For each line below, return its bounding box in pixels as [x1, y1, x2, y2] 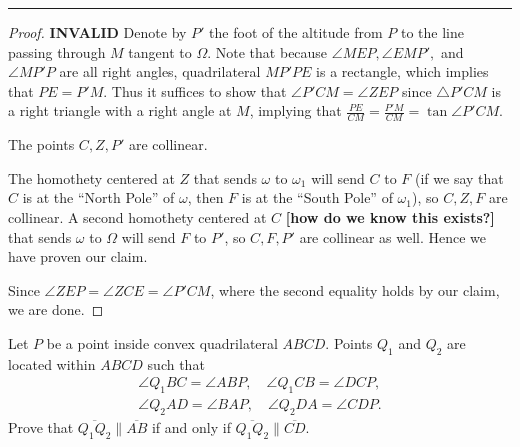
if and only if [151, 417, 231, 437]
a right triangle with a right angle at [8, 100, 232, 121]
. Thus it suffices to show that [103, 80, 287, 101]
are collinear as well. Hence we [299, 226, 487, 247]
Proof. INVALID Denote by [8, 22, 187, 42]
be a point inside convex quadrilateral [46, 332, 278, 353]
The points [8, 134, 75, 155]
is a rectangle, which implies [316, 61, 489, 82]
